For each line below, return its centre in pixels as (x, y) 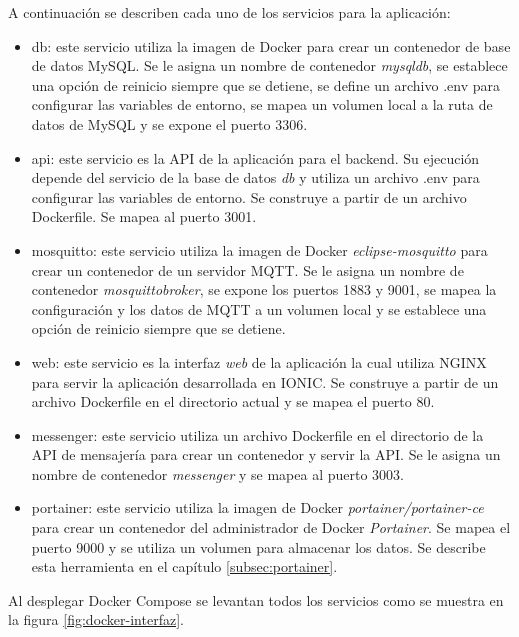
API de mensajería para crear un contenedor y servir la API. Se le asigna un (266, 454)
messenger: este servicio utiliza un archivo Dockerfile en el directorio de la (257, 434)
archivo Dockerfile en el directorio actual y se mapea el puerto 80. (233, 401)
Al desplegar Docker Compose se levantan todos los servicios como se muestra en (256, 599)
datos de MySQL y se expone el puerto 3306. (169, 123)
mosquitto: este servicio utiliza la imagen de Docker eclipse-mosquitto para (259, 249)
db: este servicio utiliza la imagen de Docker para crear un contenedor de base (271, 45)
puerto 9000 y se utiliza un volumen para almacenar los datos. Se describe (258, 546)
